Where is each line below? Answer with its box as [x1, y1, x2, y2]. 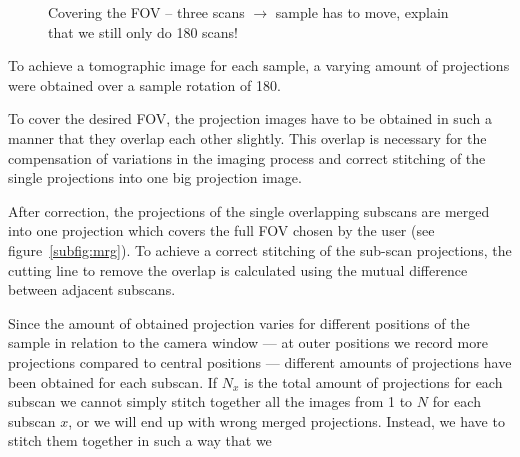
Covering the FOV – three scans [48, 2, 245, 22]
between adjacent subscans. [8, 279, 176, 300]
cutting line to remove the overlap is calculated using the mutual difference [8, 259, 468, 280]
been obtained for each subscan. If [8, 371, 218, 392]
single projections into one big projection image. [8, 167, 302, 188]
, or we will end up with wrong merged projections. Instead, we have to [68, 410, 505, 431]
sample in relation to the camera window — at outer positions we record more [8, 332, 488, 353]
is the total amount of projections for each [244, 371, 503, 392]
